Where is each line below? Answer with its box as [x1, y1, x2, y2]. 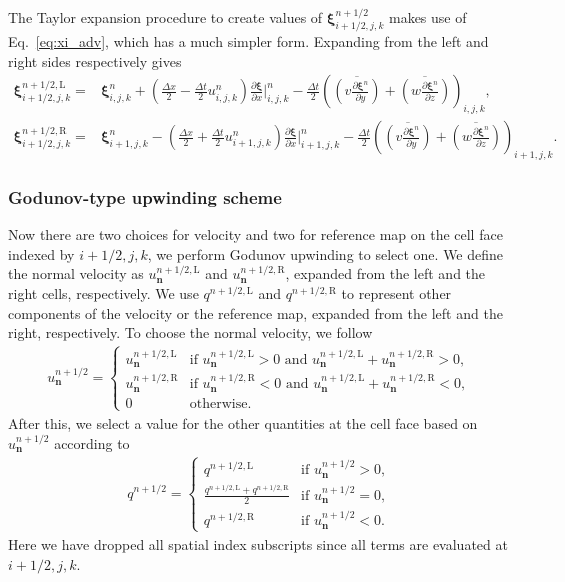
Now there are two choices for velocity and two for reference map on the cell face [8, 224, 503, 245]
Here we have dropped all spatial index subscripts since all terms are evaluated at [8, 533, 508, 554]
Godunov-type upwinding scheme [8, 185, 282, 209]
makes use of [388, 7, 467, 28]
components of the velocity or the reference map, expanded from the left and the [8, 302, 503, 323]
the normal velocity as [8, 263, 144, 284]
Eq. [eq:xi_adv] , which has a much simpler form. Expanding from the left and [8, 31, 489, 52]
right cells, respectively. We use [8, 283, 199, 304]
